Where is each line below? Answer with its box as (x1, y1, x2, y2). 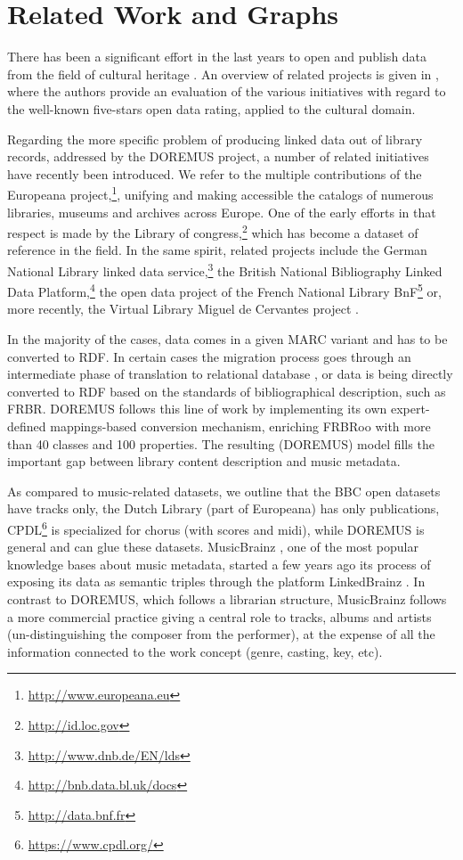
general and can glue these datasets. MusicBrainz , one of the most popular (7, 537, 418, 556)
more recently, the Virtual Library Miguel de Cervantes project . (7, 299, 359, 318)
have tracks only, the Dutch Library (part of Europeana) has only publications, (7, 499, 440, 518)
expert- (390, 399, 430, 418)
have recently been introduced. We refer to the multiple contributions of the (7, 164, 422, 183)
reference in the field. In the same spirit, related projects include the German (7, 241, 427, 259)
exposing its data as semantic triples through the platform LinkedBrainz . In (7, 572, 426, 591)
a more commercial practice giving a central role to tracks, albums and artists (7, 607, 432, 626)
